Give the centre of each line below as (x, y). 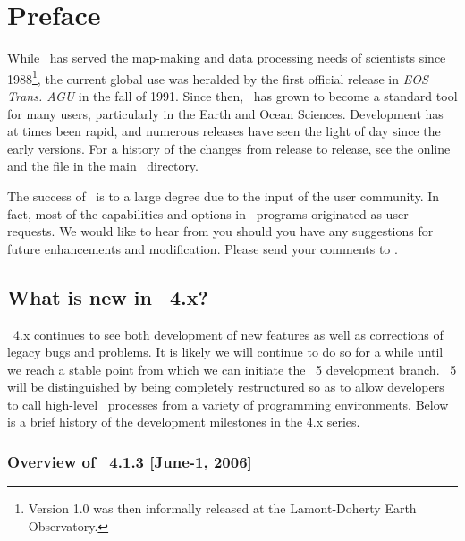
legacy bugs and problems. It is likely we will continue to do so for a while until (225, 352)
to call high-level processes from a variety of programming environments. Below (228, 404)
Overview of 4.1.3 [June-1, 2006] (130, 461)
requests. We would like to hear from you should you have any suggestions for (220, 231)
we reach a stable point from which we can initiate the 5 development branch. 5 (232, 369)
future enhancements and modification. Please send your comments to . (203, 248)
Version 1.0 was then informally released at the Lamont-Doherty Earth (222, 508)
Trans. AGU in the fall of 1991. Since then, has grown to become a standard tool (232, 95)
